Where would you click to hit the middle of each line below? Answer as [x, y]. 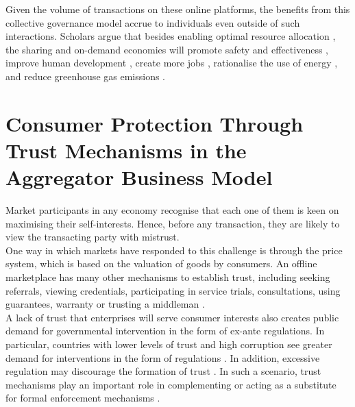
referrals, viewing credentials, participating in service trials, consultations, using [173, 290]
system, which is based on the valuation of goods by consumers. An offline [161, 263]
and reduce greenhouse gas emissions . [86, 76]
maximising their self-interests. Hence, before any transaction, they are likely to [173, 223]
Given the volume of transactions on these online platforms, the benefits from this [178, 9]
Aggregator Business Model [139, 177]
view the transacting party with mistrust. [93, 237]
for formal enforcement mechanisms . [83, 398]
